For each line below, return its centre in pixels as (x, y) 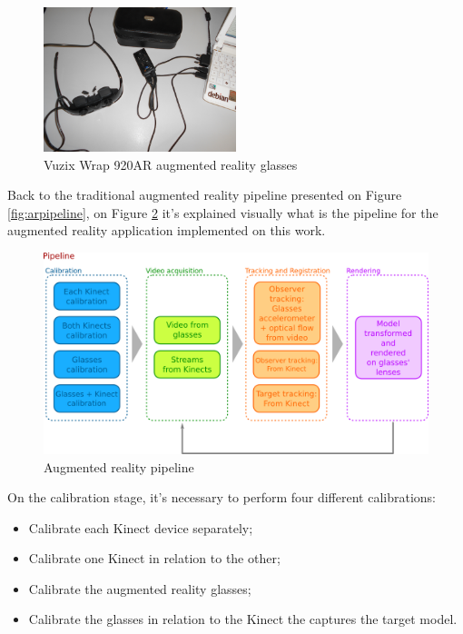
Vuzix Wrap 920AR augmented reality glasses (171, 164)
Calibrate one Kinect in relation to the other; (154, 558)
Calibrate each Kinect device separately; (141, 527)
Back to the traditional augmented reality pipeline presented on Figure (205, 195)
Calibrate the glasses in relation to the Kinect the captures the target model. (243, 619)
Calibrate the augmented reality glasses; (140, 588)
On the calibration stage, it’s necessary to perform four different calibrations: (222, 497)
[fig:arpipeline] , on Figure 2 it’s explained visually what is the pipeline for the (223, 212)
